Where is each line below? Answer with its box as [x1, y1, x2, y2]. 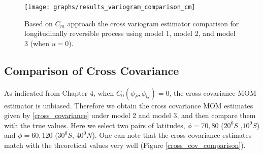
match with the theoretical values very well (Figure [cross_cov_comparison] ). [4, 140, 246, 150]
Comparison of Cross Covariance [4, 62, 179, 78]
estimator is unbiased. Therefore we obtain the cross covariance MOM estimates [4, 100, 253, 110]
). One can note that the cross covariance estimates [92, 130, 252, 140]
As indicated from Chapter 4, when [4, 87, 114, 98]
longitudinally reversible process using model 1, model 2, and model [24, 28, 236, 38]
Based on [24, 18, 53, 28]
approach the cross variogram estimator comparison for [67, 18, 239, 28]
